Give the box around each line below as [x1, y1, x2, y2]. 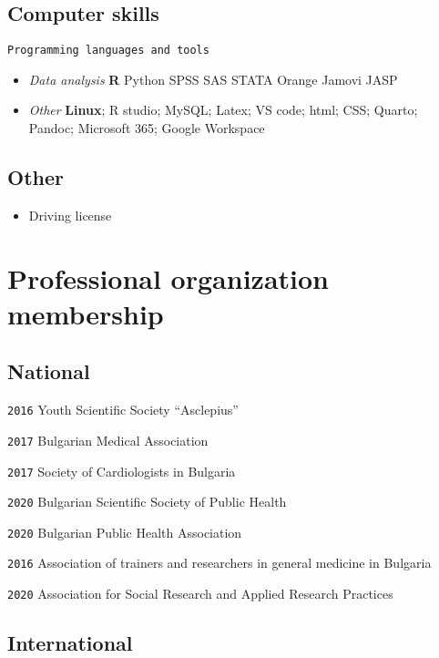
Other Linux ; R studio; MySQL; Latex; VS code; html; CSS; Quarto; [28, 100, 418, 119]
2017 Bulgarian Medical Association [7, 430, 209, 449]
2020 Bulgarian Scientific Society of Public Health [7, 492, 287, 511]
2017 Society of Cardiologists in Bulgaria [7, 461, 236, 480]
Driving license [28, 205, 112, 224]
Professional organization [7, 259, 329, 296]
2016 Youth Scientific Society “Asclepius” [7, 400, 239, 419]
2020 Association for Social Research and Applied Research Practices [7, 584, 393, 603]
